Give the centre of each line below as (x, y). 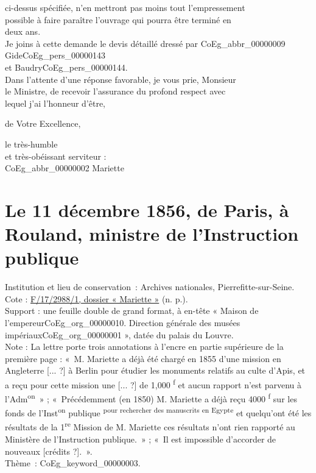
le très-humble (31, 144)
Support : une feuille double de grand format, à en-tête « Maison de (132, 311)
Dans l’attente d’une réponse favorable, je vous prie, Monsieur (121, 79)
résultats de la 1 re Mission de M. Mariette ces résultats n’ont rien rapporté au (150, 426)
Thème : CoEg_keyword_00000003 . (73, 463)
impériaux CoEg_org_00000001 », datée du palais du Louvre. (119, 334)
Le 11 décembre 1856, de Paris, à (147, 209)
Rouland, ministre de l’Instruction (152, 234)
